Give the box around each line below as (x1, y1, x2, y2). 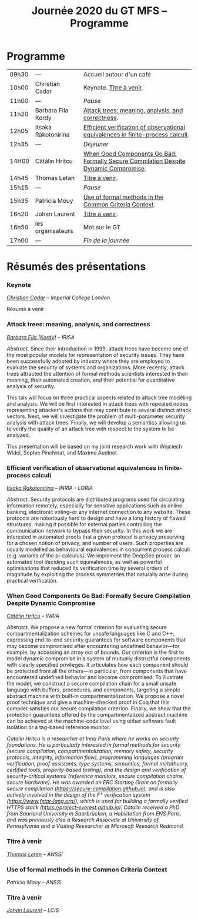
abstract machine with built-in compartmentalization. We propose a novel (6, 693, 184, 700)
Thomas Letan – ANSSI (6, 851, 63, 858)
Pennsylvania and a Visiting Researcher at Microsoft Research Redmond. (6, 823, 184, 830)
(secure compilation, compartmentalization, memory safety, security (6, 748, 173, 755)
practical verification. (6, 577, 58, 584)
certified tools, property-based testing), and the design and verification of (6, 766, 187, 774)
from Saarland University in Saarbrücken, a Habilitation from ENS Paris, (6, 810, 182, 817)
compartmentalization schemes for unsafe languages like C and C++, (6, 630, 175, 637)
